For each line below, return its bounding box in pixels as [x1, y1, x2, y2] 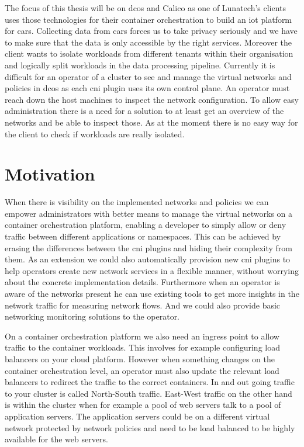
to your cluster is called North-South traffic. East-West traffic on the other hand [5, 387, 292, 399]
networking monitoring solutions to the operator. [5, 310, 180, 323]
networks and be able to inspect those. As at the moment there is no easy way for [5, 116, 298, 128]
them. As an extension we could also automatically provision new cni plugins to [5, 253, 291, 265]
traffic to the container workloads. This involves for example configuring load [5, 341, 280, 354]
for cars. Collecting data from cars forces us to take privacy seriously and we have [5, 25, 298, 37]
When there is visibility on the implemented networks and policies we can [5, 196, 269, 208]
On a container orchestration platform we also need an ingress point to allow [5, 330, 279, 342]
